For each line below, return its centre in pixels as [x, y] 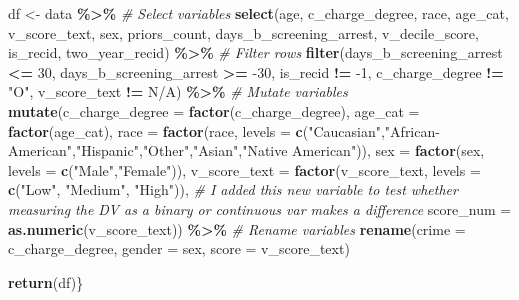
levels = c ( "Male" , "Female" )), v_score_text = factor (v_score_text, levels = [244, 169]
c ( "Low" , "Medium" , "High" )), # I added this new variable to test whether [233, 189]
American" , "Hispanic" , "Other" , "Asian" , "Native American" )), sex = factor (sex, [246, 150]
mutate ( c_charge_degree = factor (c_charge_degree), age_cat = [214, 110]
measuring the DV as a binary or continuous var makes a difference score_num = [260, 208]
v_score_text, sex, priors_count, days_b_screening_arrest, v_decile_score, [243, 32]
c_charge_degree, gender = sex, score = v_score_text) [179, 248]
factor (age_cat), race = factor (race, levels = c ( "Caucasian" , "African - [224, 130]
